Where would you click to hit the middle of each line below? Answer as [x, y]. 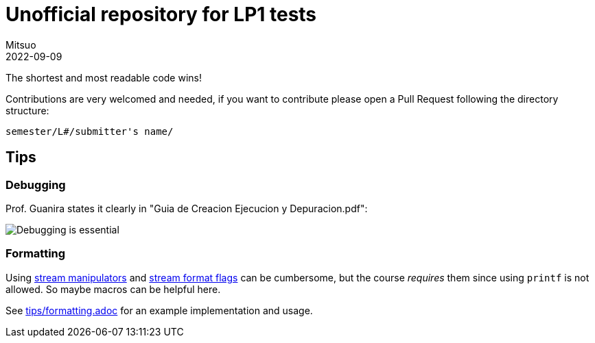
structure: [27, 110]
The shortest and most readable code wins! [104, 77]
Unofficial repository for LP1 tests [161, 14]
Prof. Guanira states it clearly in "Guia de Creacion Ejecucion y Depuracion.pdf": [187, 208]
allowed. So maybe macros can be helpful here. [113, 289]
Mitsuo [21, 45]
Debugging [36, 185]
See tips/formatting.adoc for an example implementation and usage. [159, 310]
